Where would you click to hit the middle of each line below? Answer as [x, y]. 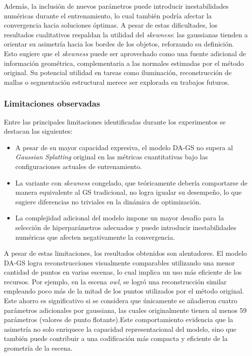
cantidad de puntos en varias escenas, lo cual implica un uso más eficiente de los [123, 272]
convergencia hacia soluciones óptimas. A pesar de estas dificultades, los [111, 25]
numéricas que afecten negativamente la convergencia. [95, 237]
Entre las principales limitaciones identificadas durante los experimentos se [115, 121]
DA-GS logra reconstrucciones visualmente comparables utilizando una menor [119, 262]
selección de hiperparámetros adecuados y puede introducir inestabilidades [126, 227]
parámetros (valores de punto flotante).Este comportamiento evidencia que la [119, 319]
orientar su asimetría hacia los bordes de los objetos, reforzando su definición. [119, 44]
